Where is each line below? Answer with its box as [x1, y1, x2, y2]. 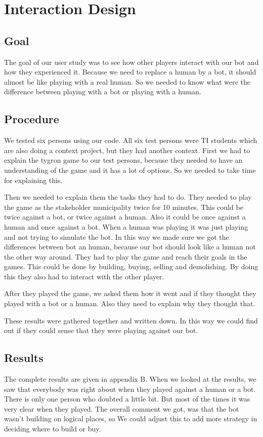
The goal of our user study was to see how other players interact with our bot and [4, 56, 259, 67]
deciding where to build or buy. [4, 423, 101, 434]
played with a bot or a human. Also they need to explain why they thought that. [4, 298, 255, 309]
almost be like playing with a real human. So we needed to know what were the [4, 76, 251, 87]
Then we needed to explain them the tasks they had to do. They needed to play [4, 192, 252, 202]
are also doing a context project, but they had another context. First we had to [4, 144, 250, 155]
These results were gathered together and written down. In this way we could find [4, 315, 258, 325]
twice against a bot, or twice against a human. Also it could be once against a [4, 211, 246, 222]
